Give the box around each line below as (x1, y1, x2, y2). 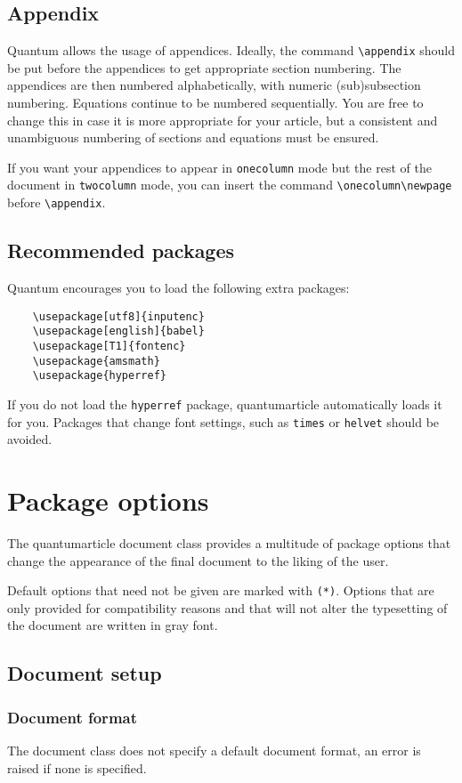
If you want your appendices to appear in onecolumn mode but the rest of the (7, 157, 432, 176)
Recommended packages (7, 237, 235, 264)
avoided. (7, 430, 53, 448)
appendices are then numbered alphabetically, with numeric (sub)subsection (7, 76, 421, 94)
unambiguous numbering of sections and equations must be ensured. (7, 128, 379, 147)
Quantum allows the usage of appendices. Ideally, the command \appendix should (7, 41, 456, 60)
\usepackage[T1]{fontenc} (32, 339, 186, 352)
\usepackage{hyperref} (32, 369, 166, 383)
